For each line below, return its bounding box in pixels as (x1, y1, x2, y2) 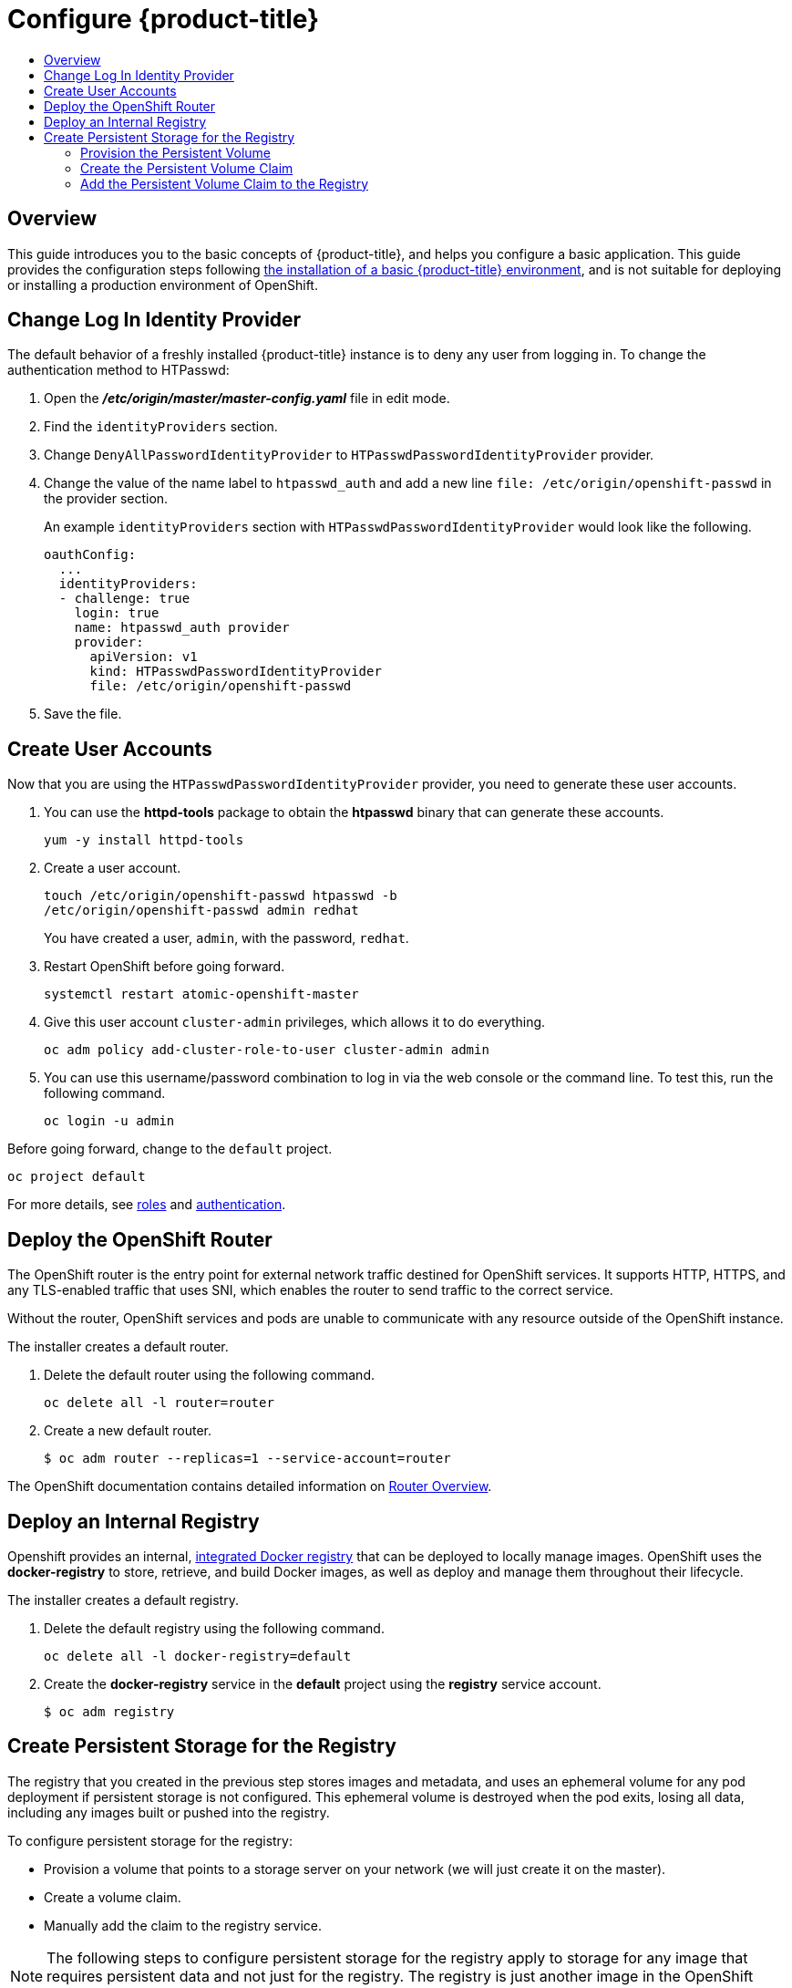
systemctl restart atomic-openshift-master (44, 987, 359, 1002)
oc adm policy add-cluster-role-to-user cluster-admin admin (44, 1042, 489, 1058)
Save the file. (44, 706, 122, 722)
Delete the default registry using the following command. (44, 1620, 385, 1636)
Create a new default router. (44, 1423, 212, 1439)
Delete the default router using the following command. (44, 1367, 375, 1383)
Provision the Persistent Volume (80, 144, 272, 160)
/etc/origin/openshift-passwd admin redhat (44, 903, 359, 918)
